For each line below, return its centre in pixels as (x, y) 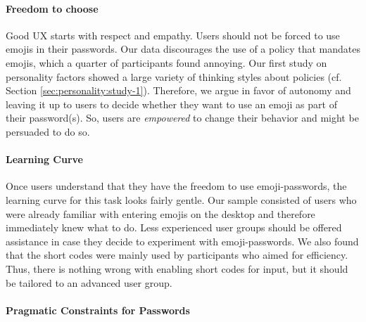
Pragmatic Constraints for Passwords (98, 310)
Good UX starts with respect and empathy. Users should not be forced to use (173, 35)
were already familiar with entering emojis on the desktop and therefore (160, 213)
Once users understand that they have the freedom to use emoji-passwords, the (176, 186)
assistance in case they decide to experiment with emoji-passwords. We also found (182, 241)
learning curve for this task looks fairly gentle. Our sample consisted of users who (181, 199)
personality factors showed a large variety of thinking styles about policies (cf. (174, 76)
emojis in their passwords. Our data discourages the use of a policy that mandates (183, 49)
